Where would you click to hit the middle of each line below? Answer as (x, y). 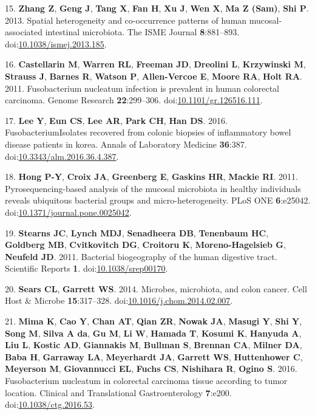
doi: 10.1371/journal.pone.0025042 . (68, 212)
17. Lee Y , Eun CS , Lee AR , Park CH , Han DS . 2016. (116, 120)
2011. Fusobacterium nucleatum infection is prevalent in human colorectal (142, 88)
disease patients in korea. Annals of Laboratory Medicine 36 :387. (126, 144)
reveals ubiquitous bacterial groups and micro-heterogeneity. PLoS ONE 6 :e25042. (158, 200)
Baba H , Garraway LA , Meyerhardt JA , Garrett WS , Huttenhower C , (154, 356)
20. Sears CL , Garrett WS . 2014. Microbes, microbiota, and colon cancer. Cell (156, 288)
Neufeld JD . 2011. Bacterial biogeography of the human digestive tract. (141, 256)
